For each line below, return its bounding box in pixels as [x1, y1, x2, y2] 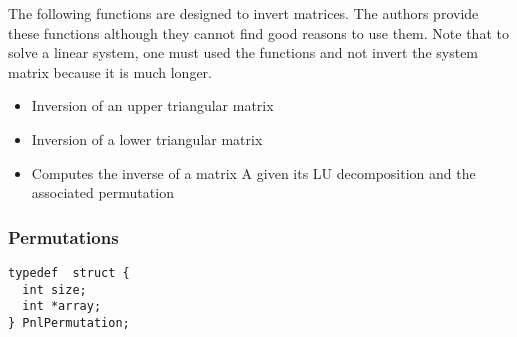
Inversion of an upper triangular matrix [31, 95, 274, 116]
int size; [22, 282, 87, 297]
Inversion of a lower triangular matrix [31, 128, 263, 149]
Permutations [8, 224, 119, 249]
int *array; [22, 299, 102, 314]
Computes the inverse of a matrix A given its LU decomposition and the [31, 162, 476, 183]
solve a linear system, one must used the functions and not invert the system [8, 42, 479, 63]
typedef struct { [8, 265, 130, 280]
